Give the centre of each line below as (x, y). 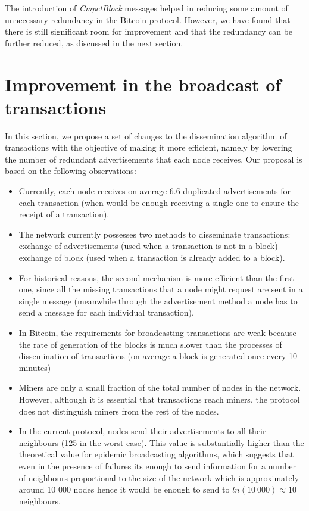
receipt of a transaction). (64, 214)
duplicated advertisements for (237, 191)
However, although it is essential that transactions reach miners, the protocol (159, 399)
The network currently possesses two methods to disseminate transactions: (154, 234)
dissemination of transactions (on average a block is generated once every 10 (158, 356)
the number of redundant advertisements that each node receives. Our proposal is (154, 159)
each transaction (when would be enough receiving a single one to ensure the (159, 202)
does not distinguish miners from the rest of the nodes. (119, 411)
